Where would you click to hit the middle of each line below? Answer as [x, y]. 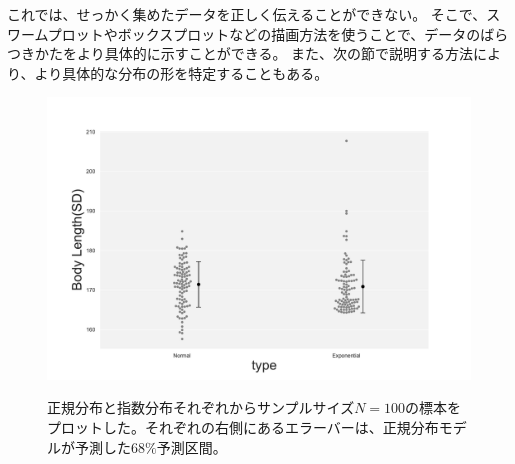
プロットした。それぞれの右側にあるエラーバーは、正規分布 [243, 426]
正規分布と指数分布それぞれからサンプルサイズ [201, 407]
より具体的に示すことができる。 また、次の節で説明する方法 [275, 53]
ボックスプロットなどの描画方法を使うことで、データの [299, 33]
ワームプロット [55, 33]
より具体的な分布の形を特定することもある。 [181, 72]
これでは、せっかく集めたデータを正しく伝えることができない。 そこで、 [247, 14]
